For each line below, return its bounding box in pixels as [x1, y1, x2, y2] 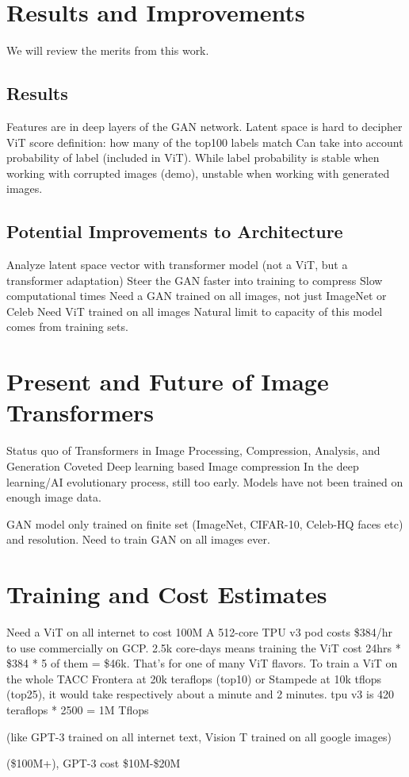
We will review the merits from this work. [6, 42, 209, 59]
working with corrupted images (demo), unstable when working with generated [6, 164, 390, 181]
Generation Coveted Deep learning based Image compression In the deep [6, 457, 359, 474]
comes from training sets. [6, 318, 128, 335]
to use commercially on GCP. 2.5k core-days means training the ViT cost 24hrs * [6, 639, 401, 656]
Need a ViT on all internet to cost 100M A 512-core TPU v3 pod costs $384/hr [6, 624, 392, 640]
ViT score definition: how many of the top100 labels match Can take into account [6, 133, 403, 150]
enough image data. [6, 489, 101, 506]
